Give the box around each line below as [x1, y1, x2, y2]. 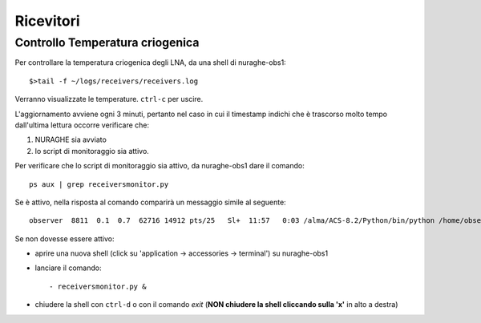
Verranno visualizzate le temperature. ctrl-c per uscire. [14, 95, 204, 104]
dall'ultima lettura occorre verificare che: [14, 120, 150, 130]
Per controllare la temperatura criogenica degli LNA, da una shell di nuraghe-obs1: [14, 58, 286, 67]
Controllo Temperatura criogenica [14, 35, 200, 50]
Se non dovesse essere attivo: [14, 233, 115, 244]
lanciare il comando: [34, 263, 102, 273]
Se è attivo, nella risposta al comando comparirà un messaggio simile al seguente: [14, 197, 286, 207]
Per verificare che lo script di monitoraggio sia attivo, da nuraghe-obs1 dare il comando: [14, 161, 305, 171]
